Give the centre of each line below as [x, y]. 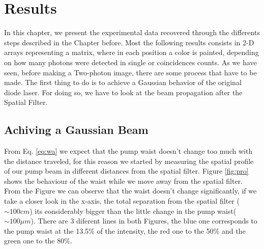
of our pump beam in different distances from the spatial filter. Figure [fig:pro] [126, 171]
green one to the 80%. [38, 241]
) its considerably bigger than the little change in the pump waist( [133, 211]
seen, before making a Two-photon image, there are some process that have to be [130, 72]
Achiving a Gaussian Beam [76, 130]
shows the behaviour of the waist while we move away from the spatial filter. [123, 181]
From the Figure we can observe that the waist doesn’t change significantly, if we [130, 191]
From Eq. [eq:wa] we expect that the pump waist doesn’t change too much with [128, 151]
